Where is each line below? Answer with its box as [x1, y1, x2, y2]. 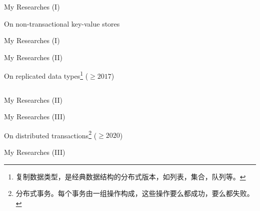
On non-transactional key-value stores [4, 18, 120, 29]
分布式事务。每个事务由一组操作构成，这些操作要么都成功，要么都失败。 [15, 188, 254, 198]
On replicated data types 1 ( [4, 69, 88, 81]
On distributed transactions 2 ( [4, 128, 97, 140]
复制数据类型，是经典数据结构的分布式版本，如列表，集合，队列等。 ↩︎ [15, 171, 246, 181]
